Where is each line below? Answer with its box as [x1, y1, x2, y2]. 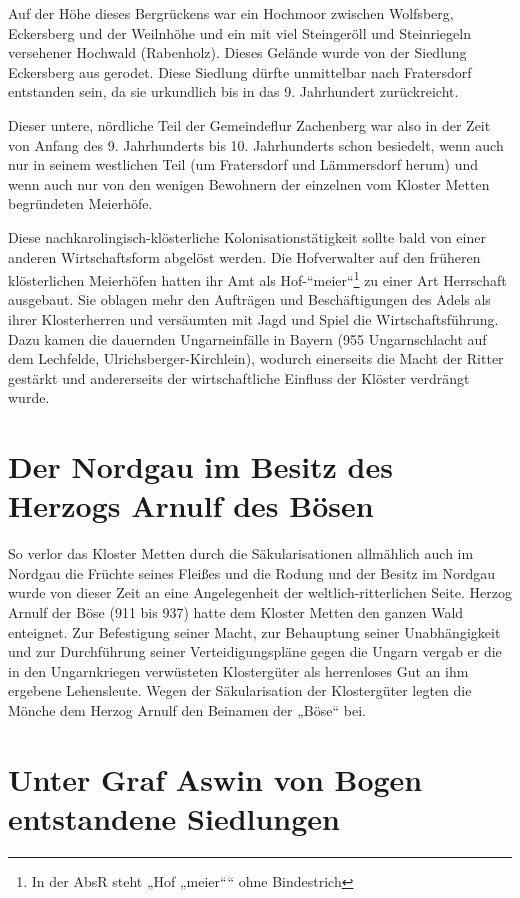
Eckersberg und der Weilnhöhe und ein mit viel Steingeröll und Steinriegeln [8, 22, 471, 43]
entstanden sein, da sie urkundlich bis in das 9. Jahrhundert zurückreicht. [8, 81, 459, 102]
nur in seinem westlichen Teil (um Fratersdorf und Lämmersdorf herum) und [8, 154, 478, 175]
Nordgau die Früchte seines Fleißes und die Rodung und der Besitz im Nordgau [8, 562, 495, 583]
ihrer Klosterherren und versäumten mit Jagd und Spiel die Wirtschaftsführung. [8, 308, 499, 329]
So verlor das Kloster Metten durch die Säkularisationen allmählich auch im [8, 543, 474, 564]
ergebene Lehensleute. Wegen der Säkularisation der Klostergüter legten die [8, 680, 472, 701]
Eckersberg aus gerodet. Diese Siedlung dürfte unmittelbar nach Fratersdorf [8, 61, 472, 82]
